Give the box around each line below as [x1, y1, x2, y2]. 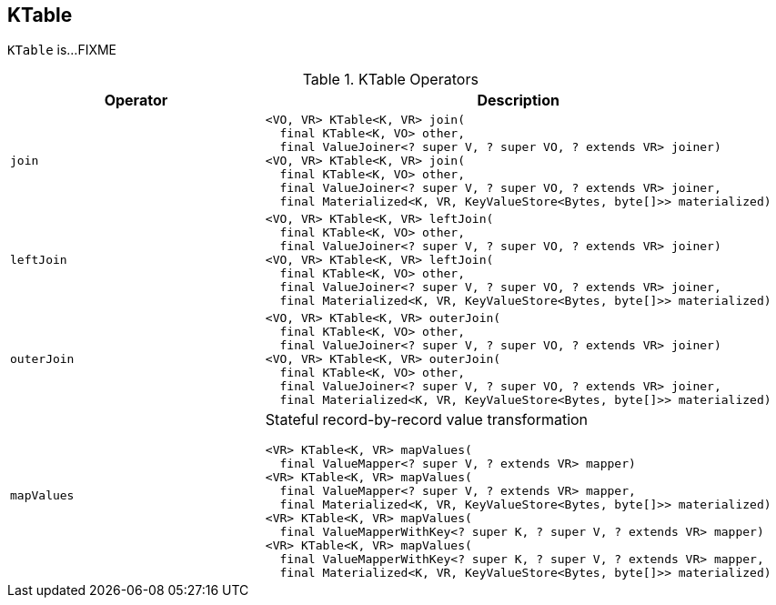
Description [477, 91, 559, 110]
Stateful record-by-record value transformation [265, 410, 589, 429]
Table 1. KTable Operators [302, 70, 479, 89]
